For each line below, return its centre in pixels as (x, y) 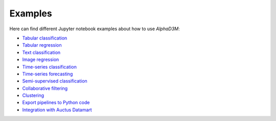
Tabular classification (45, 38)
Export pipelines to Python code (56, 103)
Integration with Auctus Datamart (57, 110)
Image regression (41, 59)
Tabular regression (42, 45)
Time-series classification (49, 67)
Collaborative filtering (45, 88)
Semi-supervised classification (55, 81)
